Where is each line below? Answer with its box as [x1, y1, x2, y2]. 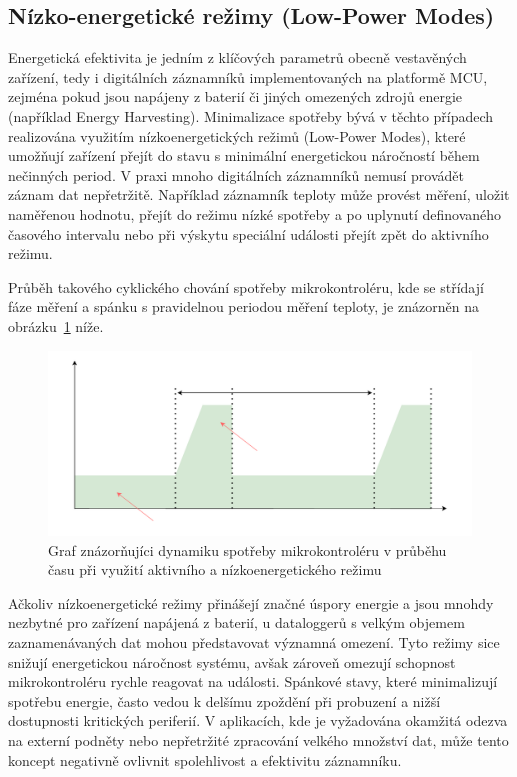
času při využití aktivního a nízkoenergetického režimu [48, 559, 382, 580]
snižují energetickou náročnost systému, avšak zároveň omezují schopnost [8, 651, 456, 672]
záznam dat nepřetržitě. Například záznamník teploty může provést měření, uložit [8, 184, 510, 205]
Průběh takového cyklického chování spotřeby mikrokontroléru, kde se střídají [8, 276, 484, 297]
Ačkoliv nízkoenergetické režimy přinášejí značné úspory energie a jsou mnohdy [8, 592, 494, 613]
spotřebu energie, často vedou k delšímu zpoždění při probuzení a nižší [8, 690, 441, 711]
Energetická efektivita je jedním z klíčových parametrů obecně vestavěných [8, 47, 467, 68]
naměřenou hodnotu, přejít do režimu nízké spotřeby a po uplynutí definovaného [8, 203, 502, 224]
